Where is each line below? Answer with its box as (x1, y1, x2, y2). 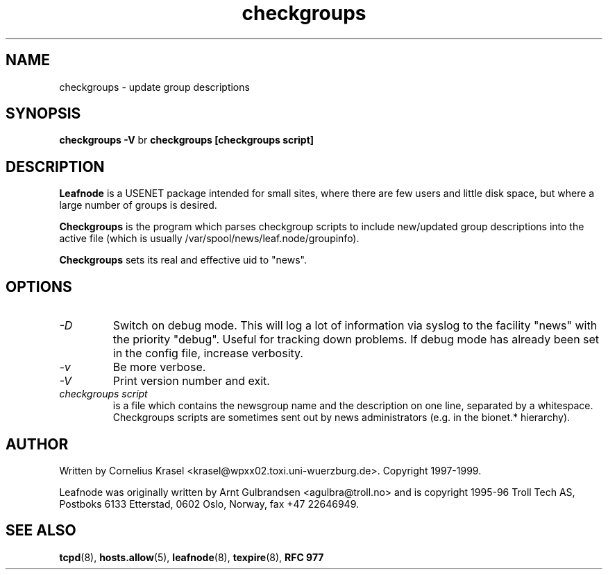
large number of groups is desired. (59, 199, 217, 212)
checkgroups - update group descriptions (59, 80, 250, 93)
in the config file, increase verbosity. (112, 346, 303, 361)
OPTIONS (6, 277, 72, 295)
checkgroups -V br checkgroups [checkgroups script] (59, 134, 314, 146)
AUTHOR (6, 435, 69, 453)
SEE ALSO (6, 522, 76, 540)
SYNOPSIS (6, 105, 81, 123)
